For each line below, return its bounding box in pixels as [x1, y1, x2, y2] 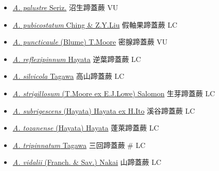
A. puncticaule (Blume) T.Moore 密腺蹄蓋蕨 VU [12, 36, 168, 47]
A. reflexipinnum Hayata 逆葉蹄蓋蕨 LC [12, 53, 141, 64]
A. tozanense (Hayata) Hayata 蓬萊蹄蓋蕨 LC [12, 122, 159, 133]
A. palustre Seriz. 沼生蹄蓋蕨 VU [12, 2, 118, 12]
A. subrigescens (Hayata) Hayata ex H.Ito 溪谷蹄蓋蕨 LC [12, 105, 195, 116]
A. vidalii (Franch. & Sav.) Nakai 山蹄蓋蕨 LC [12, 157, 161, 167]
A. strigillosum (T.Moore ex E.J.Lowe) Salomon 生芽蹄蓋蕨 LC [12, 88, 215, 98]
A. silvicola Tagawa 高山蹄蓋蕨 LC [12, 71, 124, 81]
